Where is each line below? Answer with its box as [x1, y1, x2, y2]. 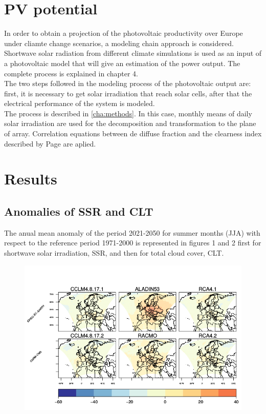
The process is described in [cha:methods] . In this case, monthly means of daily [4, 108, 252, 118]
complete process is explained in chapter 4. [4, 68, 139, 78]
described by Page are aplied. [4, 138, 96, 149]
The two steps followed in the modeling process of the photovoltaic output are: [4, 78, 251, 89]
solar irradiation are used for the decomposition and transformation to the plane [4, 118, 256, 129]
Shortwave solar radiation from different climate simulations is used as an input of [4, 48, 262, 58]
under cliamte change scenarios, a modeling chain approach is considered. [4, 37, 234, 48]
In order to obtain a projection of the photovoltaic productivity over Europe [4, 28, 243, 38]
